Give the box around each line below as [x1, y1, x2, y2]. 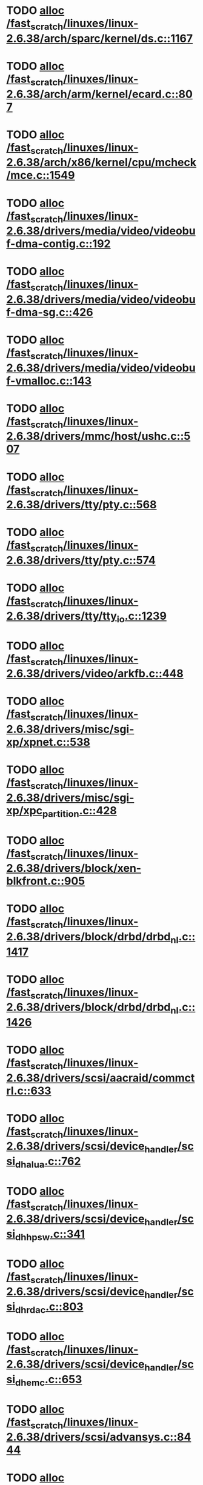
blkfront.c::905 [6, 874, 85, 888]
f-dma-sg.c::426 [6, 305, 93, 319]
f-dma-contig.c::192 [6, 237, 111, 251]
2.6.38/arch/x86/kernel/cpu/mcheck [6, 156, 197, 170]
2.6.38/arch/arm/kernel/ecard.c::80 [6, 87, 193, 101]
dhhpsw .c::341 [15, 1228, 85, 1243]
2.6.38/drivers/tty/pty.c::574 [6, 554, 156, 567]
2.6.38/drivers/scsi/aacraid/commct [6, 1071, 195, 1085]
